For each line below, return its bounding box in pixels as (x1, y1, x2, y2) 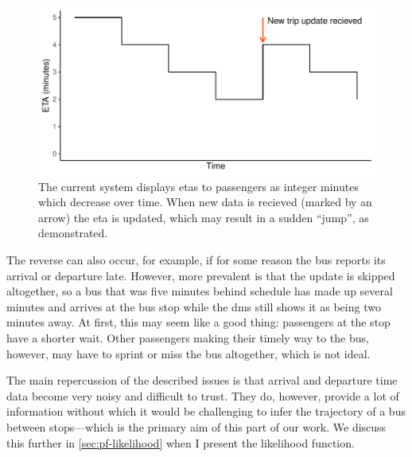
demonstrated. (38, 225, 108, 241)
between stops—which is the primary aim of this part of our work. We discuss (6, 418, 387, 435)
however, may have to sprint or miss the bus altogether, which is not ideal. (6, 345, 371, 361)
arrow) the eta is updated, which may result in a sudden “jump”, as (38, 209, 369, 225)
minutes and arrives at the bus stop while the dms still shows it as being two (6, 298, 381, 314)
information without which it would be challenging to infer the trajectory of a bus (6, 403, 406, 420)
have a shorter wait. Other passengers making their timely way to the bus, (6, 329, 369, 346)
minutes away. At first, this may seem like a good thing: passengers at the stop (6, 314, 391, 330)
